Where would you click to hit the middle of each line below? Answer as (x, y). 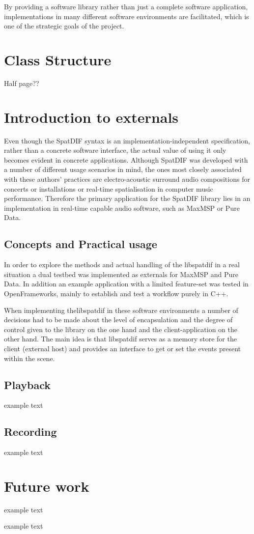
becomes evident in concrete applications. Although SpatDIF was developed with (126, 159)
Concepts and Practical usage (81, 244)
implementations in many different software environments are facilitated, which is (127, 16)
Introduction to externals (91, 117)
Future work (47, 486)
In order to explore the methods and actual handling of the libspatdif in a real (122, 265)
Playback (27, 384)
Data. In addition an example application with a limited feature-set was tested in (126, 284)
